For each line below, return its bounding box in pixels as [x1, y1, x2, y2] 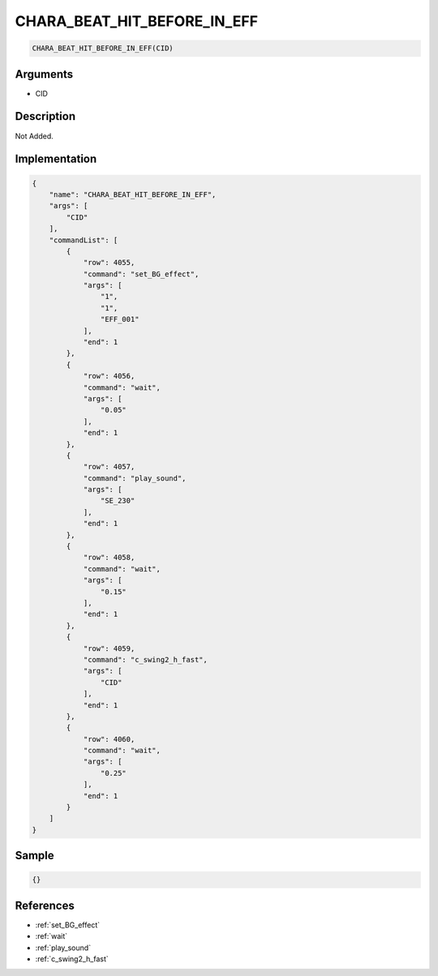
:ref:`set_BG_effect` [35, 920, 101, 930]
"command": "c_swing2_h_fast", [83, 655, 208, 664]
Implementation [15, 152, 97, 166]
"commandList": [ [49, 235, 118, 245]
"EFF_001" [100, 315, 140, 324]
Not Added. [15, 131, 54, 141]
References [15, 898, 75, 912]
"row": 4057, [83, 462, 135, 472]
